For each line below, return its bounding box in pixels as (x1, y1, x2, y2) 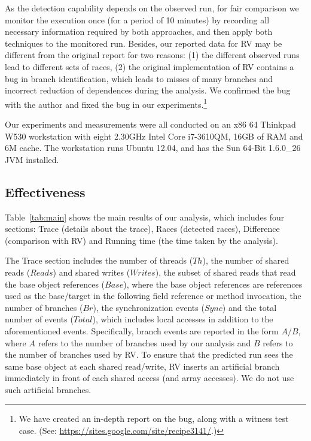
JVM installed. (5, 153, 59, 165)
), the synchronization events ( (93, 301, 205, 313)
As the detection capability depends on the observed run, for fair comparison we (5, 2, 299, 14)
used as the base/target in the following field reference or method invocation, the (5, 289, 301, 302)
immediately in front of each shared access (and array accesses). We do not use (5, 371, 294, 384)
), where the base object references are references (123, 277, 303, 290)
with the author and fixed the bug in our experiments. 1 (5, 96, 208, 110)
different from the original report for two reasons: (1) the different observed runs (5, 49, 300, 61)
